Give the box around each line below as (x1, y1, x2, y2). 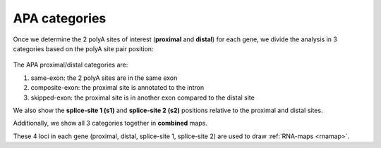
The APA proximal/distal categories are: (13, 60, 128, 69)
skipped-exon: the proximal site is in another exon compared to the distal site (30, 93, 255, 102)
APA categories (13, 11, 107, 26)
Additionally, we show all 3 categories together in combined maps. (13, 119, 207, 128)
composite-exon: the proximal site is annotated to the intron (30, 83, 205, 92)
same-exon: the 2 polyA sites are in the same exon (30, 74, 178, 82)
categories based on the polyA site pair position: (13, 44, 154, 53)
